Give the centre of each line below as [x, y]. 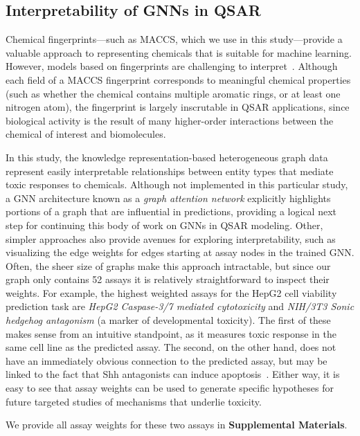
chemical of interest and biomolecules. [86, 134]
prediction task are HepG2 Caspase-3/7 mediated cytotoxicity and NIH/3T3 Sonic [180, 306]
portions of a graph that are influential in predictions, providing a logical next [171, 211]
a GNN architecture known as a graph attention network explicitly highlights [168, 198]
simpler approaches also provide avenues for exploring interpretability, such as [171, 238]
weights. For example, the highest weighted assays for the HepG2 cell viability [171, 292]
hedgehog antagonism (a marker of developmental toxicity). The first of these [168, 320]
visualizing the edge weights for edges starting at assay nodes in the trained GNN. [180, 252]
